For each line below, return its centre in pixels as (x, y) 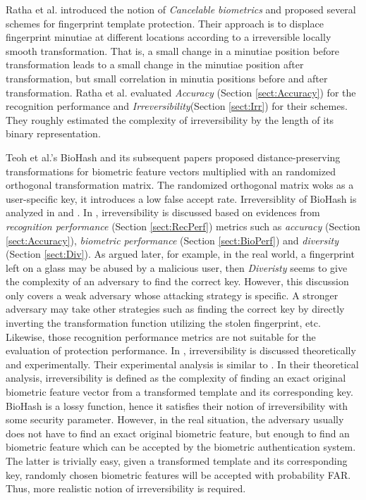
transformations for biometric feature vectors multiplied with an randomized (171, 171)
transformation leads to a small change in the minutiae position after (155, 64)
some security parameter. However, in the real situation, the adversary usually (175, 419)
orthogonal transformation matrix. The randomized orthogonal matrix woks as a (180, 185)
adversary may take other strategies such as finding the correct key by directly (175, 309)
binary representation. (53, 133)
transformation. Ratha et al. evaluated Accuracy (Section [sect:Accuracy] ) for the (181, 92)
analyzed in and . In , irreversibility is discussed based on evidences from (163, 212)
